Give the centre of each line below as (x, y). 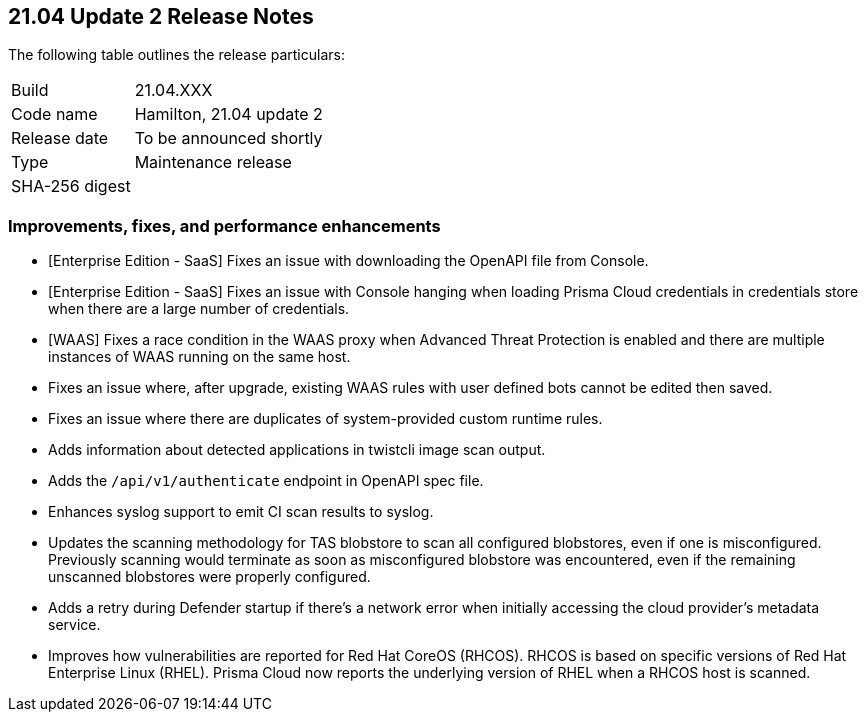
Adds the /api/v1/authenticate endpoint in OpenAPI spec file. (266, 481)
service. (74, 625)
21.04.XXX (173, 90)
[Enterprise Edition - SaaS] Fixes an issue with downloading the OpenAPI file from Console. (348, 261)
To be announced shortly (228, 138)
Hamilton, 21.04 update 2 (228, 114)
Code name (54, 114)
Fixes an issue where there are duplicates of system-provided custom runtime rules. (325, 419)
